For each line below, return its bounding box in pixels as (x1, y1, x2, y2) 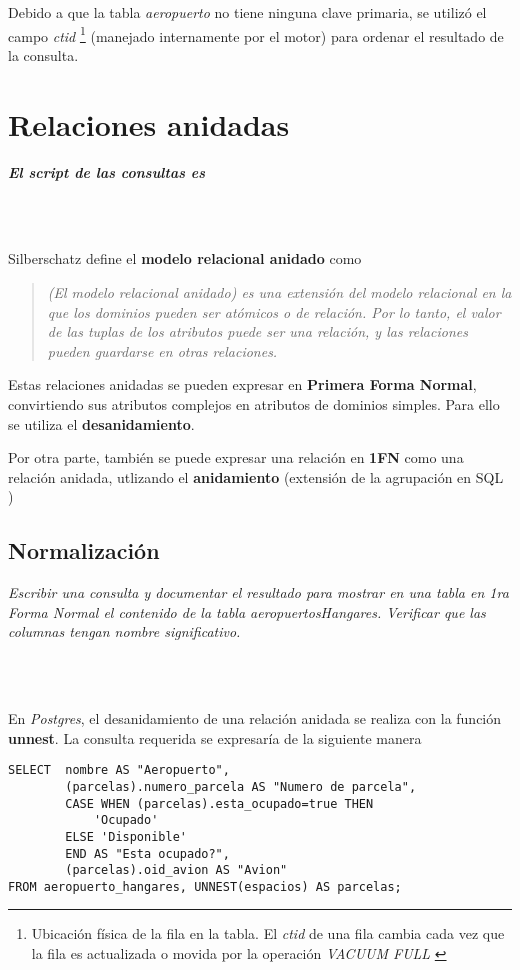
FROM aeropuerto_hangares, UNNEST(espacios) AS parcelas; (8, 879, 402, 894)
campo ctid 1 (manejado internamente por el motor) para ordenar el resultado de (8, 22, 504, 46)
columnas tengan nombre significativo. (8, 621, 241, 642)
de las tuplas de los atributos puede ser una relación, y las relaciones (47, 321, 468, 342)
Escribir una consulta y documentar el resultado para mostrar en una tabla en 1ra (8, 582, 509, 603)
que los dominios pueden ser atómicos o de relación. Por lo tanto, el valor (47, 301, 501, 322)
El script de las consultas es (8, 161, 206, 182)
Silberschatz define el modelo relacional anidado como (8, 248, 362, 269)
